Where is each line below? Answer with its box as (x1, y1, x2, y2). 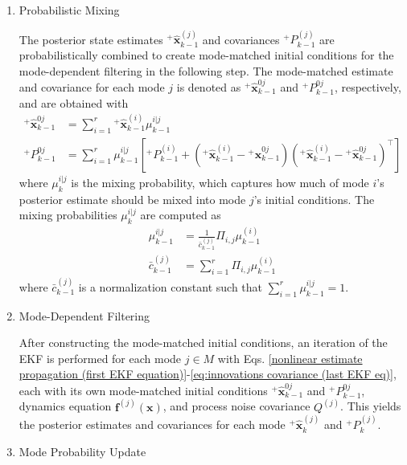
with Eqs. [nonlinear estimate (217, 349, 363, 366)
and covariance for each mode (18, 78, 165, 95)
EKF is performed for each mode (18, 349, 182, 366)
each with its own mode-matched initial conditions (18, 381, 268, 398)
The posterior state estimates (18, 31, 163, 47)
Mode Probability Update (18, 443, 146, 459)
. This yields (340, 398, 401, 414)
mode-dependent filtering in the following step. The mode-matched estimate (18, 62, 393, 79)
